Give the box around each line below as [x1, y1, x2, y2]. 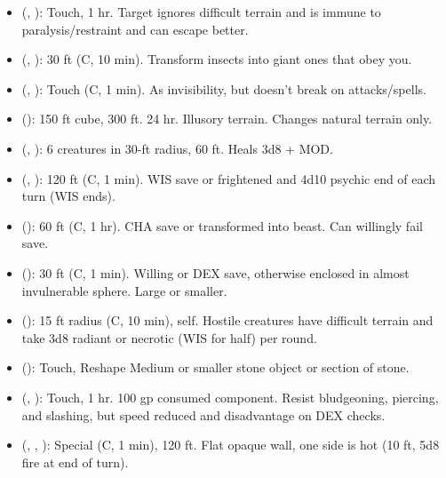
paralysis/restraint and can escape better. [21, 20, 249, 38]
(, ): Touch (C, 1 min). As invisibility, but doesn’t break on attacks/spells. [21, 79, 426, 98]
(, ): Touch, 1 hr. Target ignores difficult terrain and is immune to [21, 3, 381, 20]
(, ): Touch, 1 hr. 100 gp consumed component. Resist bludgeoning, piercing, [21, 387, 439, 406]
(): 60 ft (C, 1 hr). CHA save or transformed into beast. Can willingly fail [21, 216, 423, 235]
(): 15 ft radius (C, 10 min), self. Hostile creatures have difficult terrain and [21, 311, 434, 330]
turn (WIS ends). [21, 187, 115, 205]
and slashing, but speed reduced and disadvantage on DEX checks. [21, 405, 386, 424]
